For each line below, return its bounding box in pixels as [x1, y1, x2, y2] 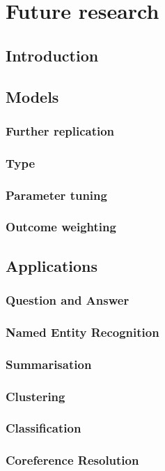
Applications [6, 254, 98, 276]
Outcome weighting [6, 218, 116, 235]
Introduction [6, 44, 99, 66]
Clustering [6, 387, 65, 405]
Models [6, 85, 59, 107]
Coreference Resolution [6, 451, 139, 469]
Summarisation [6, 355, 92, 372]
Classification [6, 419, 81, 437]
